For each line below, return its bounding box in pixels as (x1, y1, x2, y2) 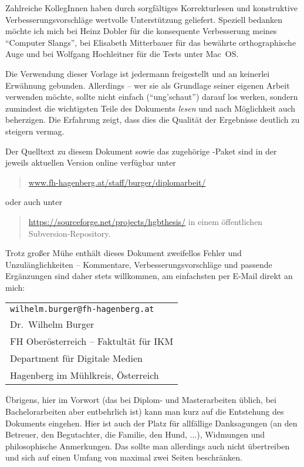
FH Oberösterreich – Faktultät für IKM (10, 334, 174, 348)
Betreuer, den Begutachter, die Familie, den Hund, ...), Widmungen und (5, 428, 265, 441)
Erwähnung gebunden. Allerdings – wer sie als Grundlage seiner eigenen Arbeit (5, 79, 290, 91)
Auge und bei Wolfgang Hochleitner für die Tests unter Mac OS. (5, 48, 239, 60)
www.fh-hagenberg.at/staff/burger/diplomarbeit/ (28, 176, 206, 188)
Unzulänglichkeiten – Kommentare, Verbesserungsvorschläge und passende (5, 258, 272, 270)
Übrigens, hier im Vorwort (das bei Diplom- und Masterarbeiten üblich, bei (5, 394, 276, 406)
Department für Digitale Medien (10, 351, 143, 365)
